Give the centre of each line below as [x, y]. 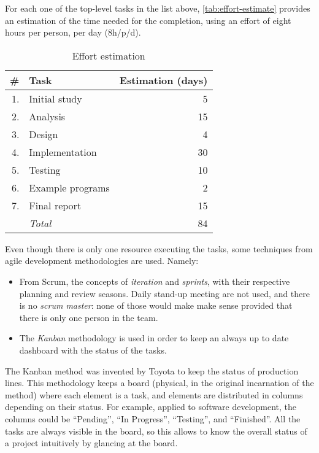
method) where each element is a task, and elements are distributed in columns [154, 394]
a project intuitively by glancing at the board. [91, 443]
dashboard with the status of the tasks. [93, 350]
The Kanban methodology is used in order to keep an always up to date [154, 338]
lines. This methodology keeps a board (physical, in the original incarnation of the [159, 383]
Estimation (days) [163, 80]
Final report [55, 205]
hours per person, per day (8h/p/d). [73, 32]
